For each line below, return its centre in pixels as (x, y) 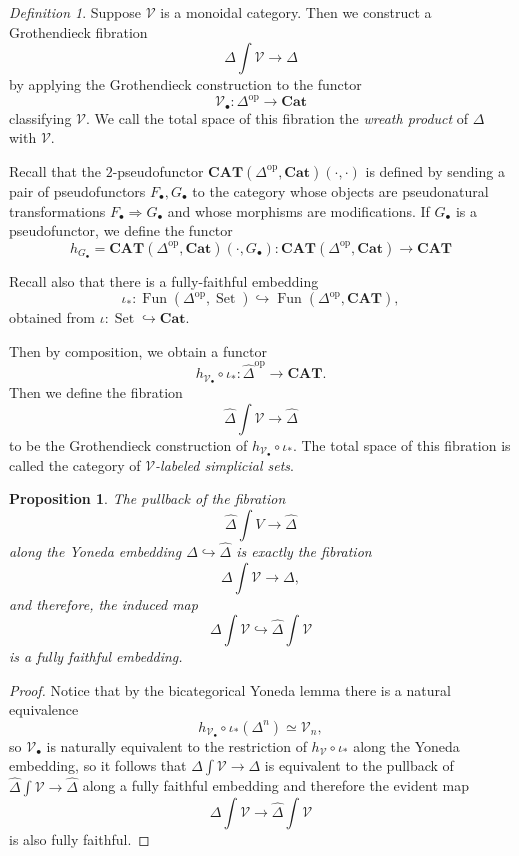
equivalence (44, 709)
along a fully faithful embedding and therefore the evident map (275, 785)
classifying (40, 117)
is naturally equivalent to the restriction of (176, 745)
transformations (57, 210)
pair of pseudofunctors (77, 190)
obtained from (52, 317)
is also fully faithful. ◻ (79, 838)
